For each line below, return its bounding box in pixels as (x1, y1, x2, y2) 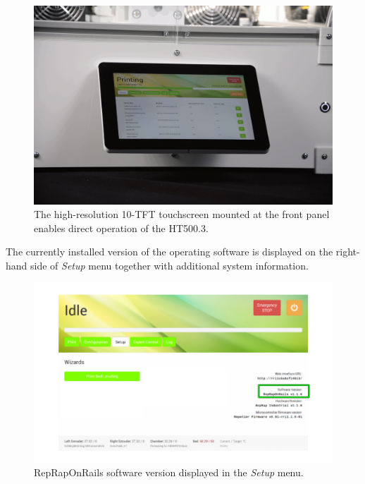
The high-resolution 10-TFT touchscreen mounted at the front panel (34, 207, 330, 222)
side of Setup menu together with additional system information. (30, 258, 309, 272)
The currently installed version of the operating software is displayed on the (6, 244, 333, 259)
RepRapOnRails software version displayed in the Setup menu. (34, 464, 304, 479)
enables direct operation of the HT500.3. (34, 220, 209, 235)
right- (335, 244, 360, 259)
